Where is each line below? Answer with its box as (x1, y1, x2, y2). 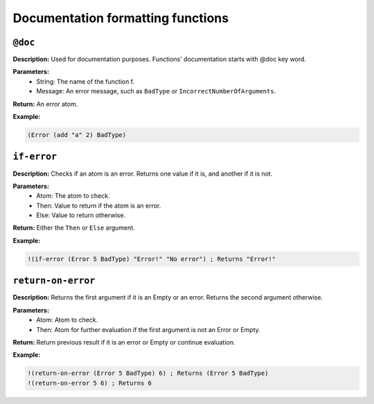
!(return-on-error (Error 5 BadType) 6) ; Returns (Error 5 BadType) (27, 369, 269, 377)
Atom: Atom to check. (36, 315, 98, 324)
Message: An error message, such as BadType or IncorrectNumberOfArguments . (36, 87, 276, 95)
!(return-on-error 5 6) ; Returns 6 (27, 379, 152, 387)
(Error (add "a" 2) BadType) (27, 131, 127, 138)
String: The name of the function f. (36, 77, 135, 86)
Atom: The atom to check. (36, 192, 110, 200)
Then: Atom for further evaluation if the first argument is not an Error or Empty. (36, 325, 261, 333)
